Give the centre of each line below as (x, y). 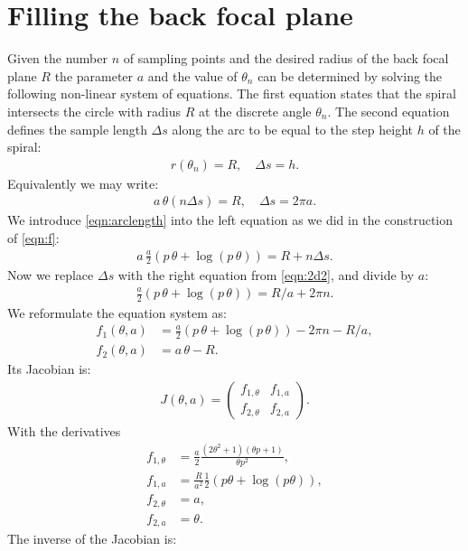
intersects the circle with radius (94, 111)
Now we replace (51, 275)
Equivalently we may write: (83, 183)
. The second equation (388, 111)
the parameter (94, 75)
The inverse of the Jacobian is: (92, 538)
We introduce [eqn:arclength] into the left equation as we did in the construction (230, 220)
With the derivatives (64, 430)
